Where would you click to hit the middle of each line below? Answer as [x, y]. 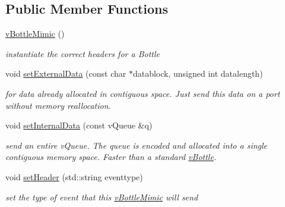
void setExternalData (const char [66, 73]
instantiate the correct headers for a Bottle [83, 53]
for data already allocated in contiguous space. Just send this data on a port [143, 93]
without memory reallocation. [58, 105]
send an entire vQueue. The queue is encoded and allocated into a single [137, 145]
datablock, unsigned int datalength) [198, 73]
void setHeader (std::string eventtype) [74, 176]
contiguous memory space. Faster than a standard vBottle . [111, 157]
